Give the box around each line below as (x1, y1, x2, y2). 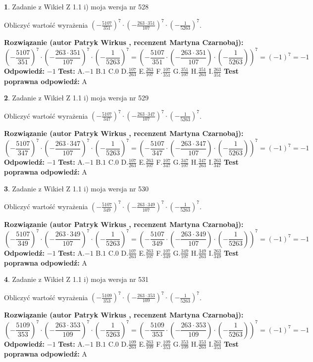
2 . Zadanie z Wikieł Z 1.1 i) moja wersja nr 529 (4, 92, 149, 103)
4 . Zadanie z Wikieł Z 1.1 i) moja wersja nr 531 (4, 274, 149, 284)
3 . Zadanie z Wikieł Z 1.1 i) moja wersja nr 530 (4, 183, 149, 193)
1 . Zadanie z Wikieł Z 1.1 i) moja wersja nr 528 (4, 1, 149, 11)
